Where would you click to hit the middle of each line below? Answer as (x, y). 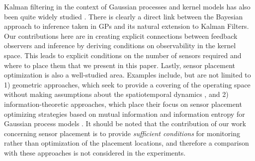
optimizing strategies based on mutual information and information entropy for (125, 114)
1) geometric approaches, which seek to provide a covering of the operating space (127, 84)
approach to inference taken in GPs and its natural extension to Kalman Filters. (127, 26)
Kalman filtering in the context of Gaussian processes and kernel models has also (127, 6)
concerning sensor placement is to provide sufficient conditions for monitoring (122, 133)
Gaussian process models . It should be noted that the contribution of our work (125, 123)
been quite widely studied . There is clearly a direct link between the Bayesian (124, 16)
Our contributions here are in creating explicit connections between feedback (121, 36)
